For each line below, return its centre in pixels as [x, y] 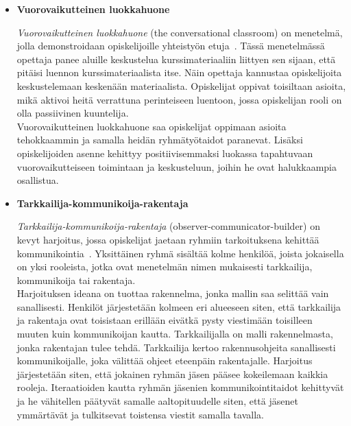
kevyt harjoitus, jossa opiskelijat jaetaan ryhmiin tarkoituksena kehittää [168, 239]
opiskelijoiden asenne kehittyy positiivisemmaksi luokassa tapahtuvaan [165, 153]
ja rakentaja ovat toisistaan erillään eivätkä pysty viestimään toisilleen [165, 320]
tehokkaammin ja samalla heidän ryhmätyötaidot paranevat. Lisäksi [160, 140]
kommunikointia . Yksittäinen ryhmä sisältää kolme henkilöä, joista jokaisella [180, 253]
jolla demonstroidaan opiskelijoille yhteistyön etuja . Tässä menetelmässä [171, 46]
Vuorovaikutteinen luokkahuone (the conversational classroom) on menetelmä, [180, 32]
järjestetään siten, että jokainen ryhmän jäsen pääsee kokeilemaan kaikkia [172, 374]
